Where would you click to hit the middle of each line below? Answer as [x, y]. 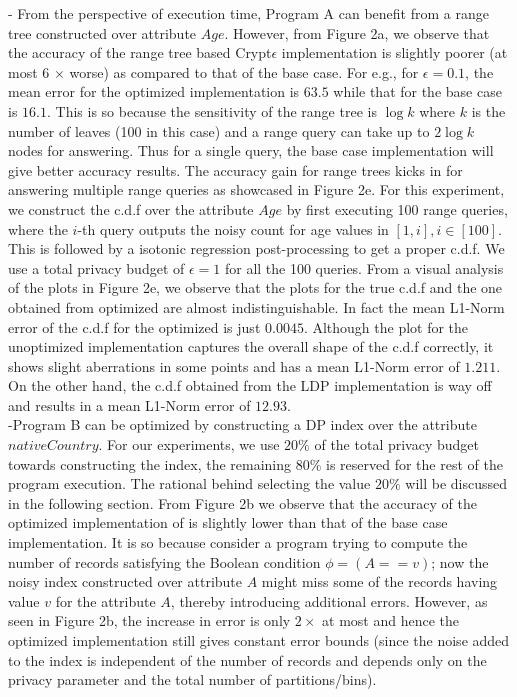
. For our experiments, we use [189, 444]
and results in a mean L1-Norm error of [129, 404]
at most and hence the [391, 620]
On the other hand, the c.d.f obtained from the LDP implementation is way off [250, 385]
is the [488, 110]
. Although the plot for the [386, 326]
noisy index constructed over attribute [125, 581]
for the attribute [105, 600]
